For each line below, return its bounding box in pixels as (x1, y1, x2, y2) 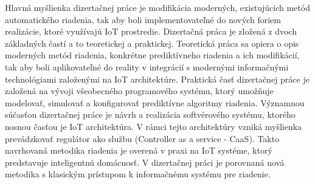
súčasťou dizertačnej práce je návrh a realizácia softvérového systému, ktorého (5, 108, 296, 121)
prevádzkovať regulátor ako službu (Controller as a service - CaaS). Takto (5, 132, 280, 145)
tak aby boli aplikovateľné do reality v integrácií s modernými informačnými (5, 60, 289, 73)
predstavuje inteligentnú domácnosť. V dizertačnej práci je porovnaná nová (5, 155, 285, 168)
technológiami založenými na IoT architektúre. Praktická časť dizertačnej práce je (5, 72, 310, 85)
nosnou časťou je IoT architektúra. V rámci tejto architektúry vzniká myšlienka (5, 120, 302, 132)
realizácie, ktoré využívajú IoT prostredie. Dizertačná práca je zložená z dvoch (5, 25, 297, 38)
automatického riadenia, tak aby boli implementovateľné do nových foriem (5, 13, 281, 26)
